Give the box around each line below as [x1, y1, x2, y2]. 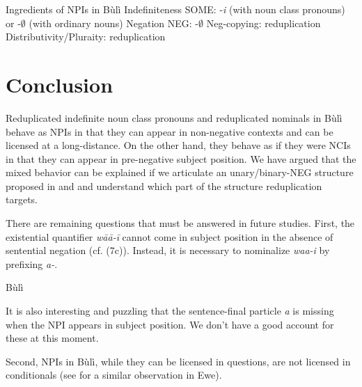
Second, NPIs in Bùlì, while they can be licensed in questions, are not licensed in [6, 354, 351, 368]
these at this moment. [6, 331, 99, 345]
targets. [6, 192, 38, 207]
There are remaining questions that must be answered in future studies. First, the [6, 216, 355, 230]
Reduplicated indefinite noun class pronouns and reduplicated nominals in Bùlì [6, 110, 343, 125]
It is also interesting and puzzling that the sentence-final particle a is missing [6, 303, 334, 318]
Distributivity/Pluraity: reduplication [6, 29, 166, 44]
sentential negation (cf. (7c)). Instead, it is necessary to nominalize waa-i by [6, 243, 330, 258]
